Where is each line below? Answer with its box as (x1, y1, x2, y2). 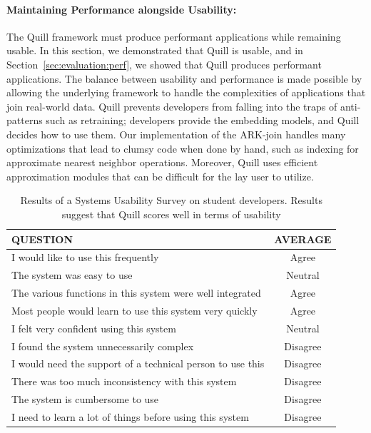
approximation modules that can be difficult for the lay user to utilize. (6, 168, 314, 183)
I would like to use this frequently (11, 250, 159, 265)
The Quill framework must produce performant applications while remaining (6, 29, 341, 44)
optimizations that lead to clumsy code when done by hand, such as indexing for (6, 141, 359, 156)
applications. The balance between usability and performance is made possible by (6, 71, 362, 86)
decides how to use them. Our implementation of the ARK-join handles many (6, 126, 346, 141)
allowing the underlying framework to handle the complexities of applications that (6, 85, 366, 100)
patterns (6, 113, 43, 128)
